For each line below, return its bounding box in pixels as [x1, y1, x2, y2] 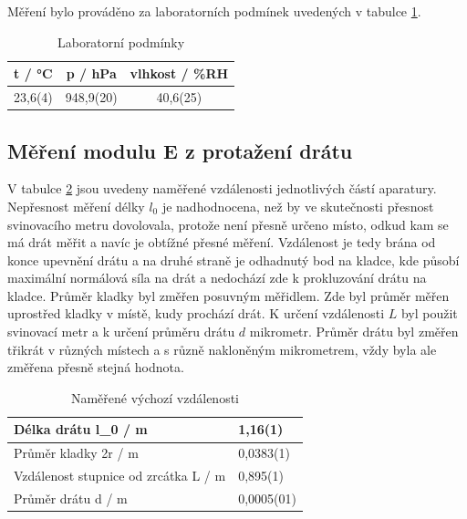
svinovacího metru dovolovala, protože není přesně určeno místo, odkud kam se [7, 214, 449, 234]
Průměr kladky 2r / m [14, 443, 139, 462]
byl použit [400, 304, 458, 323]
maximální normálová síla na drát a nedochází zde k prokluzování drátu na [7, 268, 427, 287]
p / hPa [66, 64, 117, 83]
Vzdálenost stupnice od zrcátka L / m [14, 466, 226, 485]
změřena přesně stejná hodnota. [7, 358, 184, 377]
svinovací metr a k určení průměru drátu [7, 322, 235, 341]
